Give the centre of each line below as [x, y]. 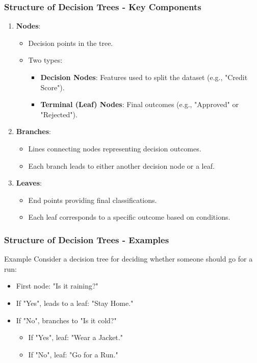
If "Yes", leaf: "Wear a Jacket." [75, 337]
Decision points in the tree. [71, 43]
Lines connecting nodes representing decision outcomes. [115, 148]
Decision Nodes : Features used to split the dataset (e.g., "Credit [144, 77]
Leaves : [29, 183]
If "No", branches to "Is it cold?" [66, 320]
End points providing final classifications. [93, 200]
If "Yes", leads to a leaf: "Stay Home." [75, 303]
